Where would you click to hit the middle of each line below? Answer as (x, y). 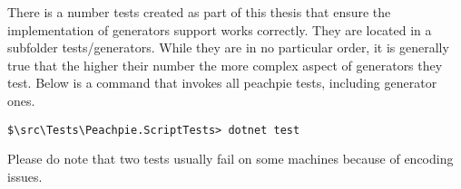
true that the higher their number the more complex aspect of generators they (225, 65)
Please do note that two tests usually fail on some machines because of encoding (230, 159)
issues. (25, 176)
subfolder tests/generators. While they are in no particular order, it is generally (228, 47)
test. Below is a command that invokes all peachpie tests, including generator (222, 83)
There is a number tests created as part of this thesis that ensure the (199, 12)
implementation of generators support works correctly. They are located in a (220, 29)
